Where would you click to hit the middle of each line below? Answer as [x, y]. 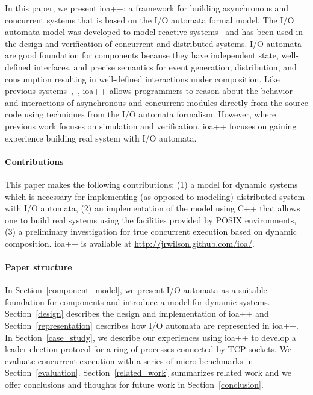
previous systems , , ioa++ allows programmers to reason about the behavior [149, 91]
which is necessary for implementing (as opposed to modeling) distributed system [155, 196]
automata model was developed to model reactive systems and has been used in [154, 32]
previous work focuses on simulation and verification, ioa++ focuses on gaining [151, 126]
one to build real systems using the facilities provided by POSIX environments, [151, 219]
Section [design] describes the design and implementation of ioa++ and [137, 313]
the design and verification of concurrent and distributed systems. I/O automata [153, 43]
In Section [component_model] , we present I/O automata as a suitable [136, 290]
